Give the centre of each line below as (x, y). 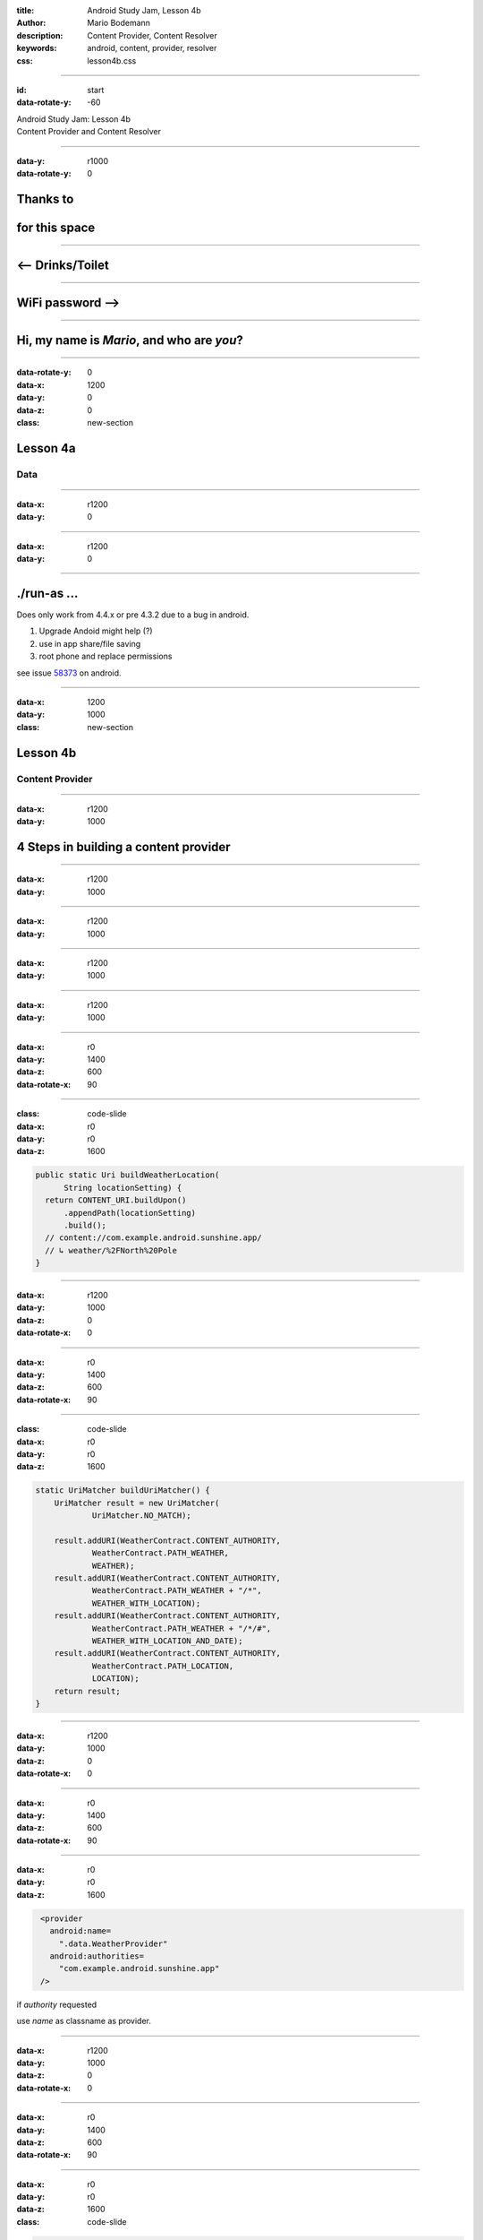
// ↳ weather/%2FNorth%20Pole (111, 1250)
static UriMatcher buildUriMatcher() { (123, 1490)
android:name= (80, 1931)
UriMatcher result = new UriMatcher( (137, 1503)
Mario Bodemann (119, 23)
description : (40, 35)
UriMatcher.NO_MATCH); (141, 1516)
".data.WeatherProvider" (113, 1943)
